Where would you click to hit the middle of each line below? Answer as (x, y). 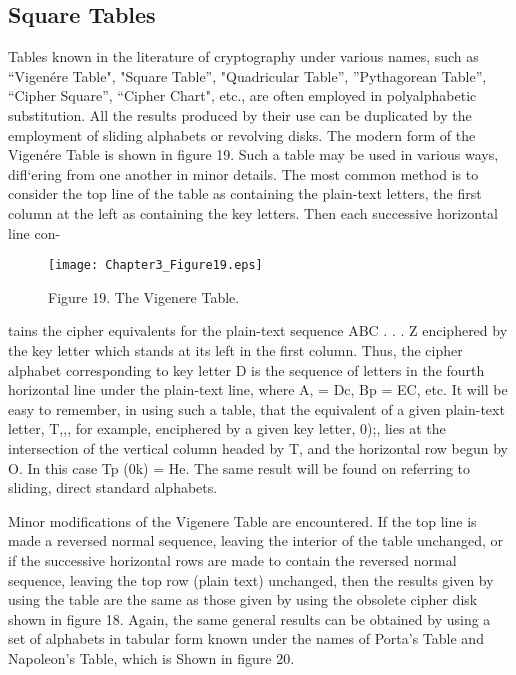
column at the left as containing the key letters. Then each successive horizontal (253, 212)
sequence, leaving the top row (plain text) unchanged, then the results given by (251, 579)
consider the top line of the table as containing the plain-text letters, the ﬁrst (245, 193)
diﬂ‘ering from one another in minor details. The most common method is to (243, 173)
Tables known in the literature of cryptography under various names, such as (243, 56)
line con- (34, 232)
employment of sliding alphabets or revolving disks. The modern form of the (242, 134)
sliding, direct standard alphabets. (113, 487)
